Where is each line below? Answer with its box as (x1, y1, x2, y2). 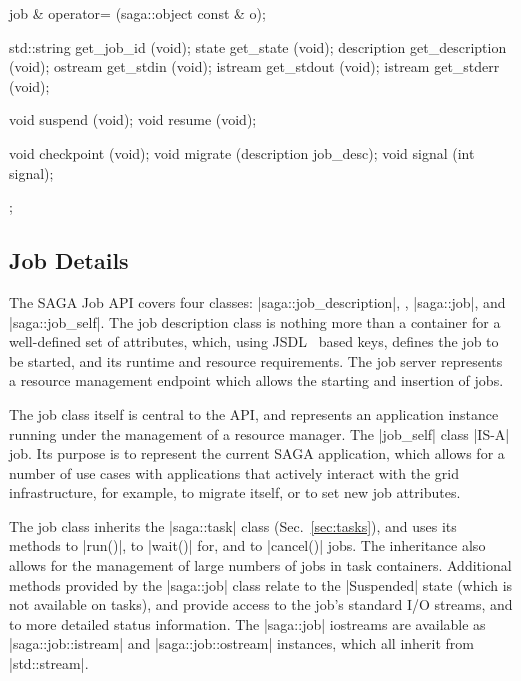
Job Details (9, 245, 129, 276)
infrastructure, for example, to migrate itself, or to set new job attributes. (9, 482, 461, 503)
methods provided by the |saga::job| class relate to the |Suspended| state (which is (9, 574, 513, 595)
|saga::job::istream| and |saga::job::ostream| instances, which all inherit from (9, 633, 474, 654)
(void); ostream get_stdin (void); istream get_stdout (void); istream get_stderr (9, 56, 500, 77)
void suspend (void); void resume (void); (9, 109, 257, 130)
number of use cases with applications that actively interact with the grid (9, 462, 459, 483)
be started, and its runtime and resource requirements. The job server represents (9, 350, 503, 371)
